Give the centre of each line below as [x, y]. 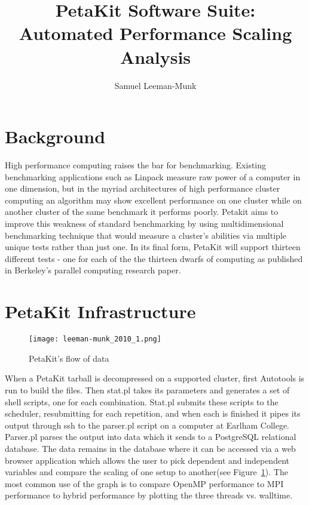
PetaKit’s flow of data [69, 358]
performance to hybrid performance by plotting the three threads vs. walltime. [149, 495]
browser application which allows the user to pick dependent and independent [147, 460]
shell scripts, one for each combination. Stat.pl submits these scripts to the [142, 401]
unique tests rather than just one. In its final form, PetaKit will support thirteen [153, 247]
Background [55, 136]
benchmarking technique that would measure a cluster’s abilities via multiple [146, 235]
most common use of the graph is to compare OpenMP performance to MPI [144, 483]
